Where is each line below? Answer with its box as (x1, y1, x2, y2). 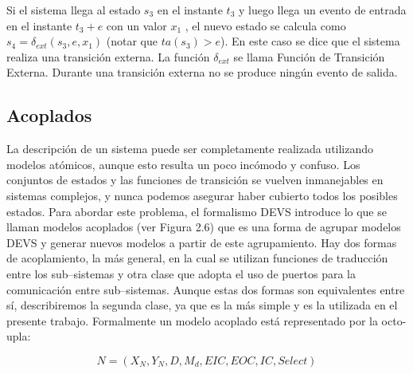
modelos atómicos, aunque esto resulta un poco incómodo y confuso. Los (6, 156, 360, 172)
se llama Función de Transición (233, 48, 385, 65)
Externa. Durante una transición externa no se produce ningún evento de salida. (6, 64, 398, 81)
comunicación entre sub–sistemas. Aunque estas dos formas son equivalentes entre (6, 281, 405, 297)
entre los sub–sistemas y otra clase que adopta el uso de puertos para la (6, 265, 356, 281)
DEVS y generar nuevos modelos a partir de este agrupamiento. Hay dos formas (6, 234, 397, 250)
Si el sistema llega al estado (6, 2, 141, 18)
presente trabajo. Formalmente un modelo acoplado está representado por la (6, 312, 378, 329)
